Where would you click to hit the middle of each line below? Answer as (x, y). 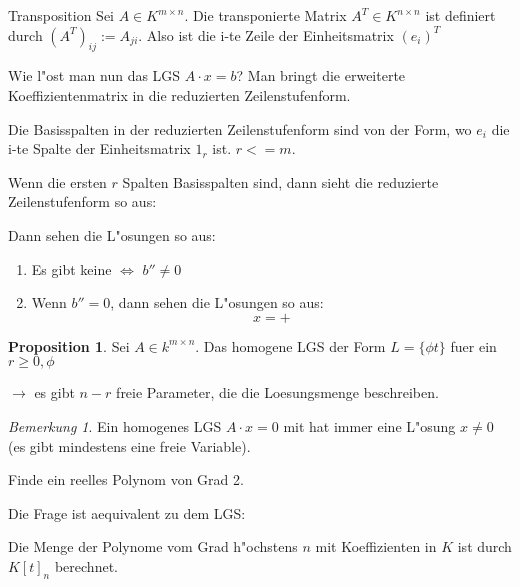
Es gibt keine (71, 268)
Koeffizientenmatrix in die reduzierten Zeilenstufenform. (179, 94)
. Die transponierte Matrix (265, 15)
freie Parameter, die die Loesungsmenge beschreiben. (277, 392)
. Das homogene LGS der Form (290, 345)
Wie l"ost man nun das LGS (94, 75)
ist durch (484, 546)
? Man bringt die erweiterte (321, 75)
